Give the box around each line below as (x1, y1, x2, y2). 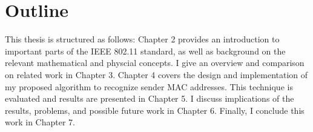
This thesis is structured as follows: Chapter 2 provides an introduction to (5, 33, 280, 45)
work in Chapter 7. (5, 116, 75, 128)
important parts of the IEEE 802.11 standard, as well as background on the (5, 44, 286, 57)
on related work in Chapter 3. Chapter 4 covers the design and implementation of (5, 68, 308, 81)
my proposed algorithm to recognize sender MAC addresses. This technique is (5, 80, 293, 93)
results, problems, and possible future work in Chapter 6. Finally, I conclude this (5, 104, 305, 116)
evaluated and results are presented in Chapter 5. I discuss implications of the (5, 92, 294, 105)
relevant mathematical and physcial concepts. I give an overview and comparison (5, 56, 305, 69)
